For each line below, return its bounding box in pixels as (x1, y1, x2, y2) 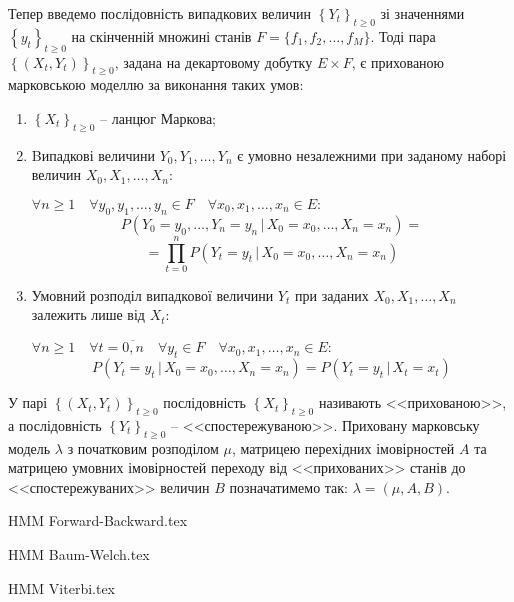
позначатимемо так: (229, 476, 349, 497)
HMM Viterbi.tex (8, 577, 116, 598)
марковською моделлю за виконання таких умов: (8, 74, 304, 95)
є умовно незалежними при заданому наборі (237, 144, 507, 165)
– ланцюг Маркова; (100, 107, 217, 128)
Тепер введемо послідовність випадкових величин (8, 3, 312, 23)
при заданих (294, 284, 369, 305)
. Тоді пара (370, 25, 436, 46)
